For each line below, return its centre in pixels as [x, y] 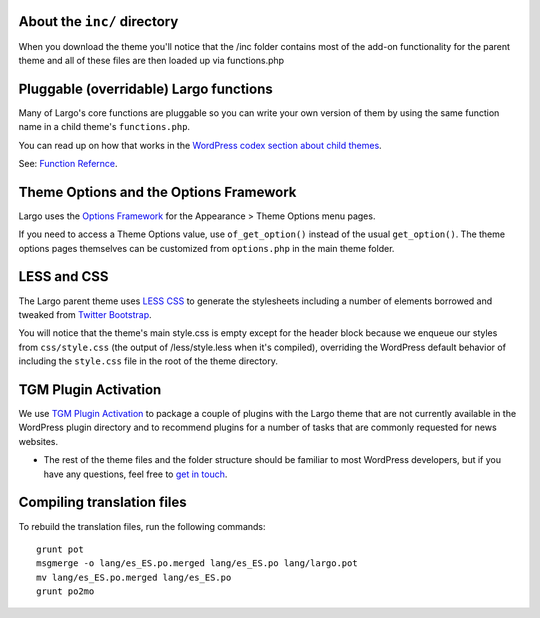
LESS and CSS [63, 276]
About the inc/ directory [98, 21]
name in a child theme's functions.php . [104, 127]
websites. [38, 441]
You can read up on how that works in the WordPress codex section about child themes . [200, 145]
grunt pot [60, 549]
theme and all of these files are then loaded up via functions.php [151, 60]
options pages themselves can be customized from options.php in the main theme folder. [206, 248]
